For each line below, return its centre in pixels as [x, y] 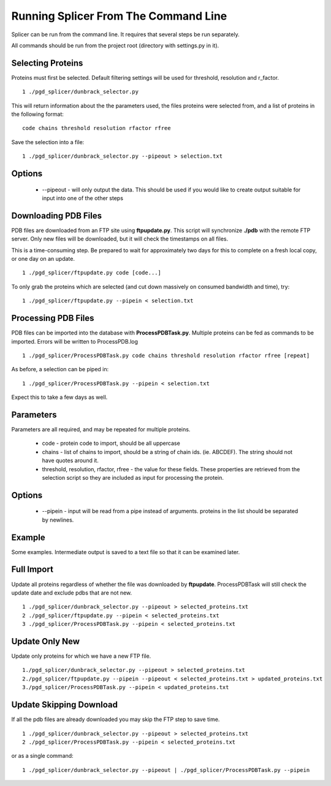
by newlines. [58, 520]
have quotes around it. [70, 461]
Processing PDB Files [53, 318]
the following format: [38, 114]
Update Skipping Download [64, 705]
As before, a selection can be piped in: [60, 369]
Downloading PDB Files [57, 216]
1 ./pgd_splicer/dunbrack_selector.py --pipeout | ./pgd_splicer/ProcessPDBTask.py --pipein [166, 770]
